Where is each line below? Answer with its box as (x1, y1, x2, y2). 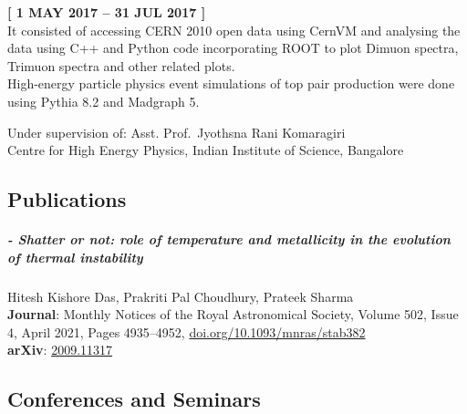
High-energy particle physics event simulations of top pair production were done (7, 74, 455, 93)
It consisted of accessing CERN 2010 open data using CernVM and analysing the (7, 20, 461, 39)
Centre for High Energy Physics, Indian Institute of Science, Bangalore (7, 140, 404, 160)
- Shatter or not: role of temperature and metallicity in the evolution (7, 230, 451, 249)
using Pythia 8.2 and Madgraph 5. (7, 91, 200, 110)
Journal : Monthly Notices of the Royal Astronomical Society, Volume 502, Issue (7, 305, 459, 324)
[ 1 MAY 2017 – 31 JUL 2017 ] (7, 3, 206, 21)
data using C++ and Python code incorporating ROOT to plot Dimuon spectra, (7, 38, 459, 57)
